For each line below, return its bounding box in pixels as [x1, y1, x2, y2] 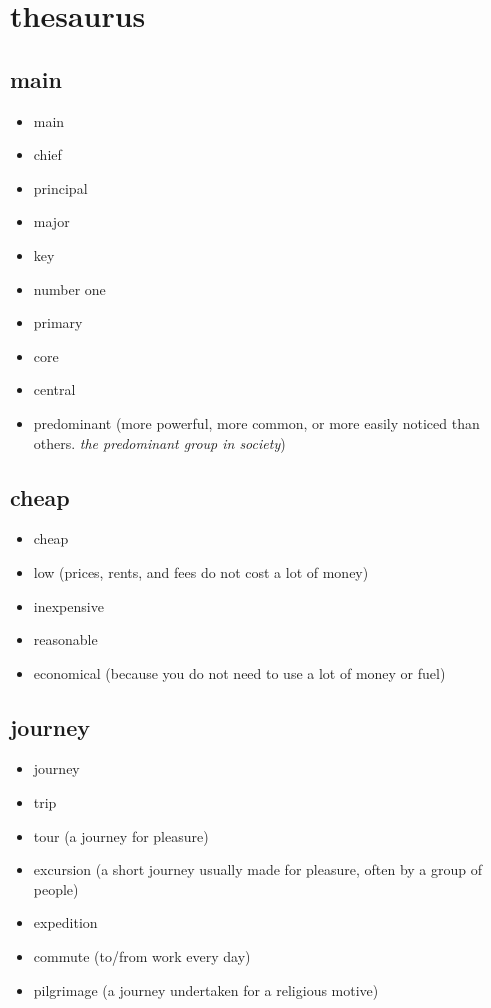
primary [33, 312, 83, 333]
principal [33, 177, 88, 198]
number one [33, 278, 106, 299]
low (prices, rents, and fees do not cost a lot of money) [33, 561, 369, 582]
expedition [33, 912, 98, 933]
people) [33, 878, 79, 899]
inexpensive [33, 595, 104, 616]
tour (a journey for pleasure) [33, 825, 209, 846]
